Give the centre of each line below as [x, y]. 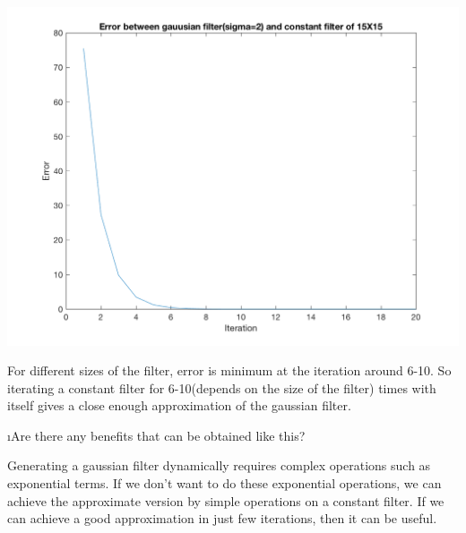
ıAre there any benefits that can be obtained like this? [156, 435]
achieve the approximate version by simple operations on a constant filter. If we [226, 500]
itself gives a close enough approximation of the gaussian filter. [179, 405]
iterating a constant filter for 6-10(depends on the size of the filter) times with [222, 387]
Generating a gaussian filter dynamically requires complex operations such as [219, 465]
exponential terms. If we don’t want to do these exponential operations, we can [224, 483]
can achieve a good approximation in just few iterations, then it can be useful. [222, 518]
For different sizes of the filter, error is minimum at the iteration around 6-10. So [229, 370]
